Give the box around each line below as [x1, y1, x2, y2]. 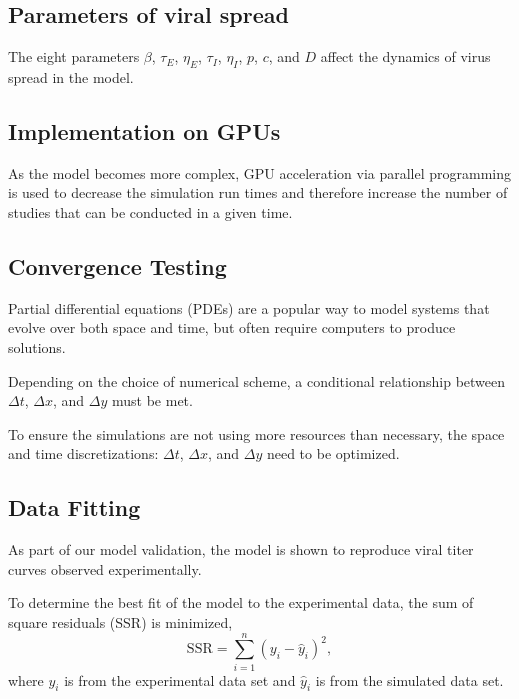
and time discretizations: [8, 443, 159, 464]
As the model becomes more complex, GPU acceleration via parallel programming [8, 162, 512, 183]
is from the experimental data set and [64, 669, 296, 690]
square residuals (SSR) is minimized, [8, 611, 233, 632]
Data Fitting [8, 492, 141, 523]
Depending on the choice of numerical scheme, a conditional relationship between [8, 370, 506, 391]
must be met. [111, 390, 193, 411]
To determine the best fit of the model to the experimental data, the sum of [8, 592, 474, 613]
